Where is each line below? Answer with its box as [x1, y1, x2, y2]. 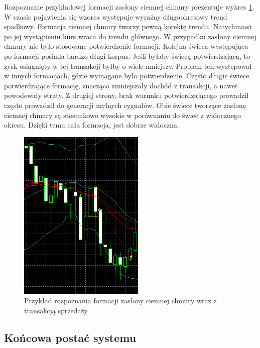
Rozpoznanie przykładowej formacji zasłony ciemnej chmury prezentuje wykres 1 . [4, 2, 254, 12]
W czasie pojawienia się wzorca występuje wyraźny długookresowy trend [4, 11, 227, 22]
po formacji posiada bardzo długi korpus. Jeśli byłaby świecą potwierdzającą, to [4, 50, 250, 61]
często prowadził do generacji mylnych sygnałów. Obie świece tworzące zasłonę [4, 99, 246, 110]
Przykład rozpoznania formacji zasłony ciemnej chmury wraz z [24, 295, 217, 306]
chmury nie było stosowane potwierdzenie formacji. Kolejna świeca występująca [4, 41, 248, 51]
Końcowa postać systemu [4, 329, 137, 345]
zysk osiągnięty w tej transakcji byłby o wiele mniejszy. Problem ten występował [4, 60, 252, 71]
